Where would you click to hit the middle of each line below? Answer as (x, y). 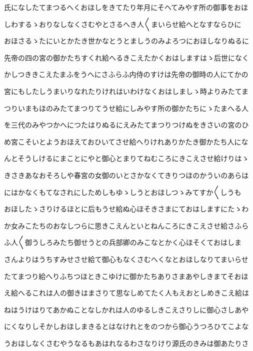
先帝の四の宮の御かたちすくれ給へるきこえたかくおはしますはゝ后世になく (126, 57)
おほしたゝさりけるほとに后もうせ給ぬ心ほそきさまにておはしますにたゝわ (126, 209)
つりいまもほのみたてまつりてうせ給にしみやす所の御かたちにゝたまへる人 (126, 108)
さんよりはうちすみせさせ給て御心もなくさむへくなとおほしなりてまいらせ (126, 259)
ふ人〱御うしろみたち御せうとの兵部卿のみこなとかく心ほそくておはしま (123, 242)
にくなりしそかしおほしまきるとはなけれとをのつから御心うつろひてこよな (126, 326)
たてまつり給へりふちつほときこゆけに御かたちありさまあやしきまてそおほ (126, 276)
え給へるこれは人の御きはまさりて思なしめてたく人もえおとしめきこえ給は (126, 293)
